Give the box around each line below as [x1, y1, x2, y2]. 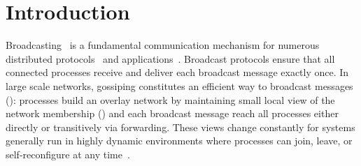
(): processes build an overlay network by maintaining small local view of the [6, 92, 335, 107]
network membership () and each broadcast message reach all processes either [6, 106, 339, 121]
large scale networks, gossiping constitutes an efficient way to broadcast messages [6, 78, 353, 93]
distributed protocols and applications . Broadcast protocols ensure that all [6, 51, 335, 66]
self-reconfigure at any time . [6, 146, 130, 161]
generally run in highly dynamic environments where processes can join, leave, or [6, 133, 353, 148]
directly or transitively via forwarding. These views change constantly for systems [6, 119, 355, 134]
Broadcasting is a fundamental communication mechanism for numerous [6, 38, 320, 52]
